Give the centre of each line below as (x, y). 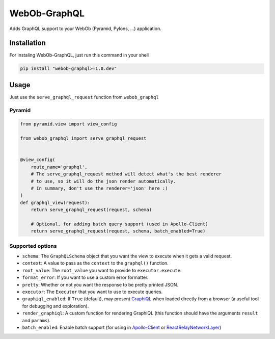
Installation (28, 43)
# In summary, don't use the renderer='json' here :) (99, 188)
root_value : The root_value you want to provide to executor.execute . (102, 270)
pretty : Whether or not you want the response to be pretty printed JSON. (100, 284)
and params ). (36, 320)
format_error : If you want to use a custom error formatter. (85, 277)
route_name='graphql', (59, 167)
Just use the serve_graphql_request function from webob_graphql (84, 97)
